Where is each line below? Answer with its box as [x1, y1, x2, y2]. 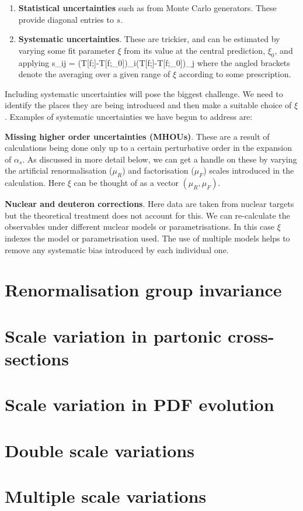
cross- [227, 323, 274, 347]
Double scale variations [5, 438, 194, 462]
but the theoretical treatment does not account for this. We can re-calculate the [5, 209, 290, 221]
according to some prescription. [179, 68, 291, 80]
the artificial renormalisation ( [5, 164, 113, 177]
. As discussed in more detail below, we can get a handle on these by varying [22, 153, 297, 165]
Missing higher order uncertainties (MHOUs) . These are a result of [5, 130, 270, 142]
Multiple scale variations [5, 484, 207, 507]
